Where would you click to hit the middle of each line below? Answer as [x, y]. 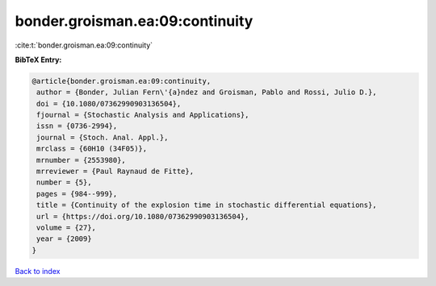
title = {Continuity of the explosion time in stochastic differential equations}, [207, 205]
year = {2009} [64, 239]
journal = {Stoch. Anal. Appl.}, [103, 137]
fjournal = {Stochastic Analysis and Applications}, [143, 115]
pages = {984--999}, [77, 194]
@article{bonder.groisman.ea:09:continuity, [122, 81]
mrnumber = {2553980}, [82, 160]
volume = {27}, [67, 228]
